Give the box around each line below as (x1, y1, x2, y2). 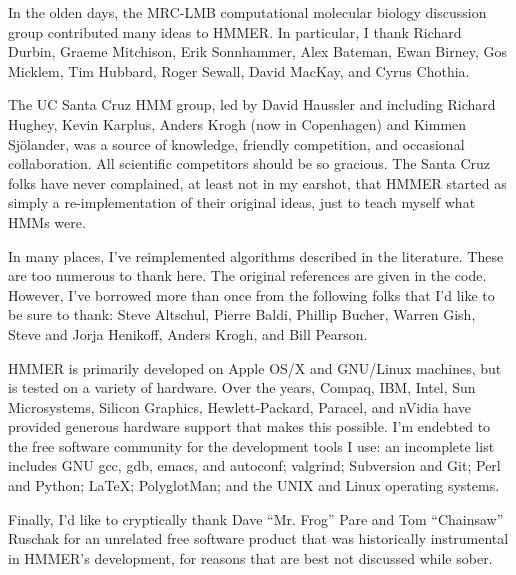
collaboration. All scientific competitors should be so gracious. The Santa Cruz (8, 153, 490, 174)
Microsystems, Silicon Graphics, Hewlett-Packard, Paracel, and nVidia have (8, 396, 471, 417)
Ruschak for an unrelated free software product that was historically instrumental (8, 528, 509, 549)
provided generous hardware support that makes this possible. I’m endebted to (8, 416, 491, 437)
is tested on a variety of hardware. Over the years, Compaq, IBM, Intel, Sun (8, 377, 476, 398)
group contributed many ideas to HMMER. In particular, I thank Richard (8, 21, 462, 42)
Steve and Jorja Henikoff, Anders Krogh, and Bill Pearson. (8, 323, 368, 344)
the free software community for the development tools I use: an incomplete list (8, 435, 495, 456)
